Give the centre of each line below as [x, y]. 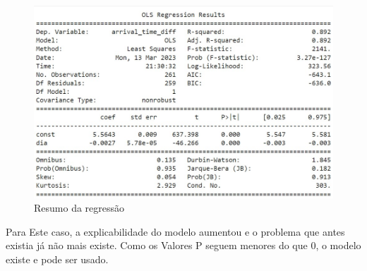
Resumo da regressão [79, 208]
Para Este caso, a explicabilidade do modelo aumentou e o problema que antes [175, 231]
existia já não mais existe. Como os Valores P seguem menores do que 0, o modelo [183, 245]
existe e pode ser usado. [57, 259]
